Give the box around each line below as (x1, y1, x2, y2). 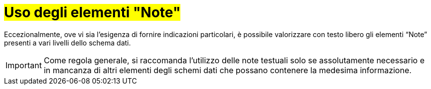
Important (5, 60, 42, 70)
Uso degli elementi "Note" (4, 4, 181, 21)
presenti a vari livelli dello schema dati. (4, 38, 131, 47)
